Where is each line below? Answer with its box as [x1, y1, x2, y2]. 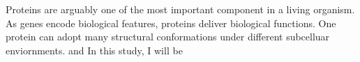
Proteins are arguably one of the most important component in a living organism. [6, 2, 355, 16]
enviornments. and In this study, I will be [6, 42, 183, 57]
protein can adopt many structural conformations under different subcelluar [6, 29, 330, 44]
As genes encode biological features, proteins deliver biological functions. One [6, 15, 336, 30]
